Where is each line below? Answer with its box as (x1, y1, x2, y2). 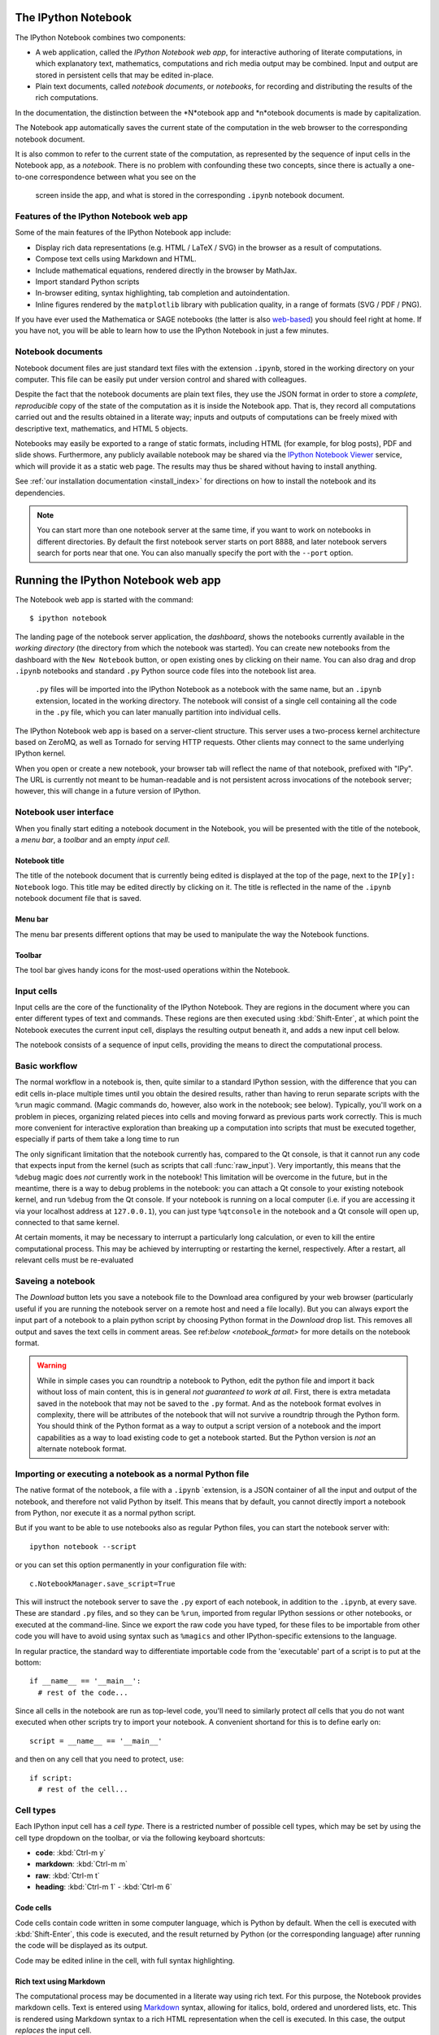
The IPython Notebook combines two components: (15, 33, 186, 42)
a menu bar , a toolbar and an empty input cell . (15, 834, 171, 844)
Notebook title (15, 856, 65, 865)
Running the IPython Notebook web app (15, 573, 221, 587)
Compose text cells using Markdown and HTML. (35, 254, 197, 264)
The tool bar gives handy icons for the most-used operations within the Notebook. (15, 965, 290, 974)
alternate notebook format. (37, 1444, 127, 1454)
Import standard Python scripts (35, 277, 140, 287)
